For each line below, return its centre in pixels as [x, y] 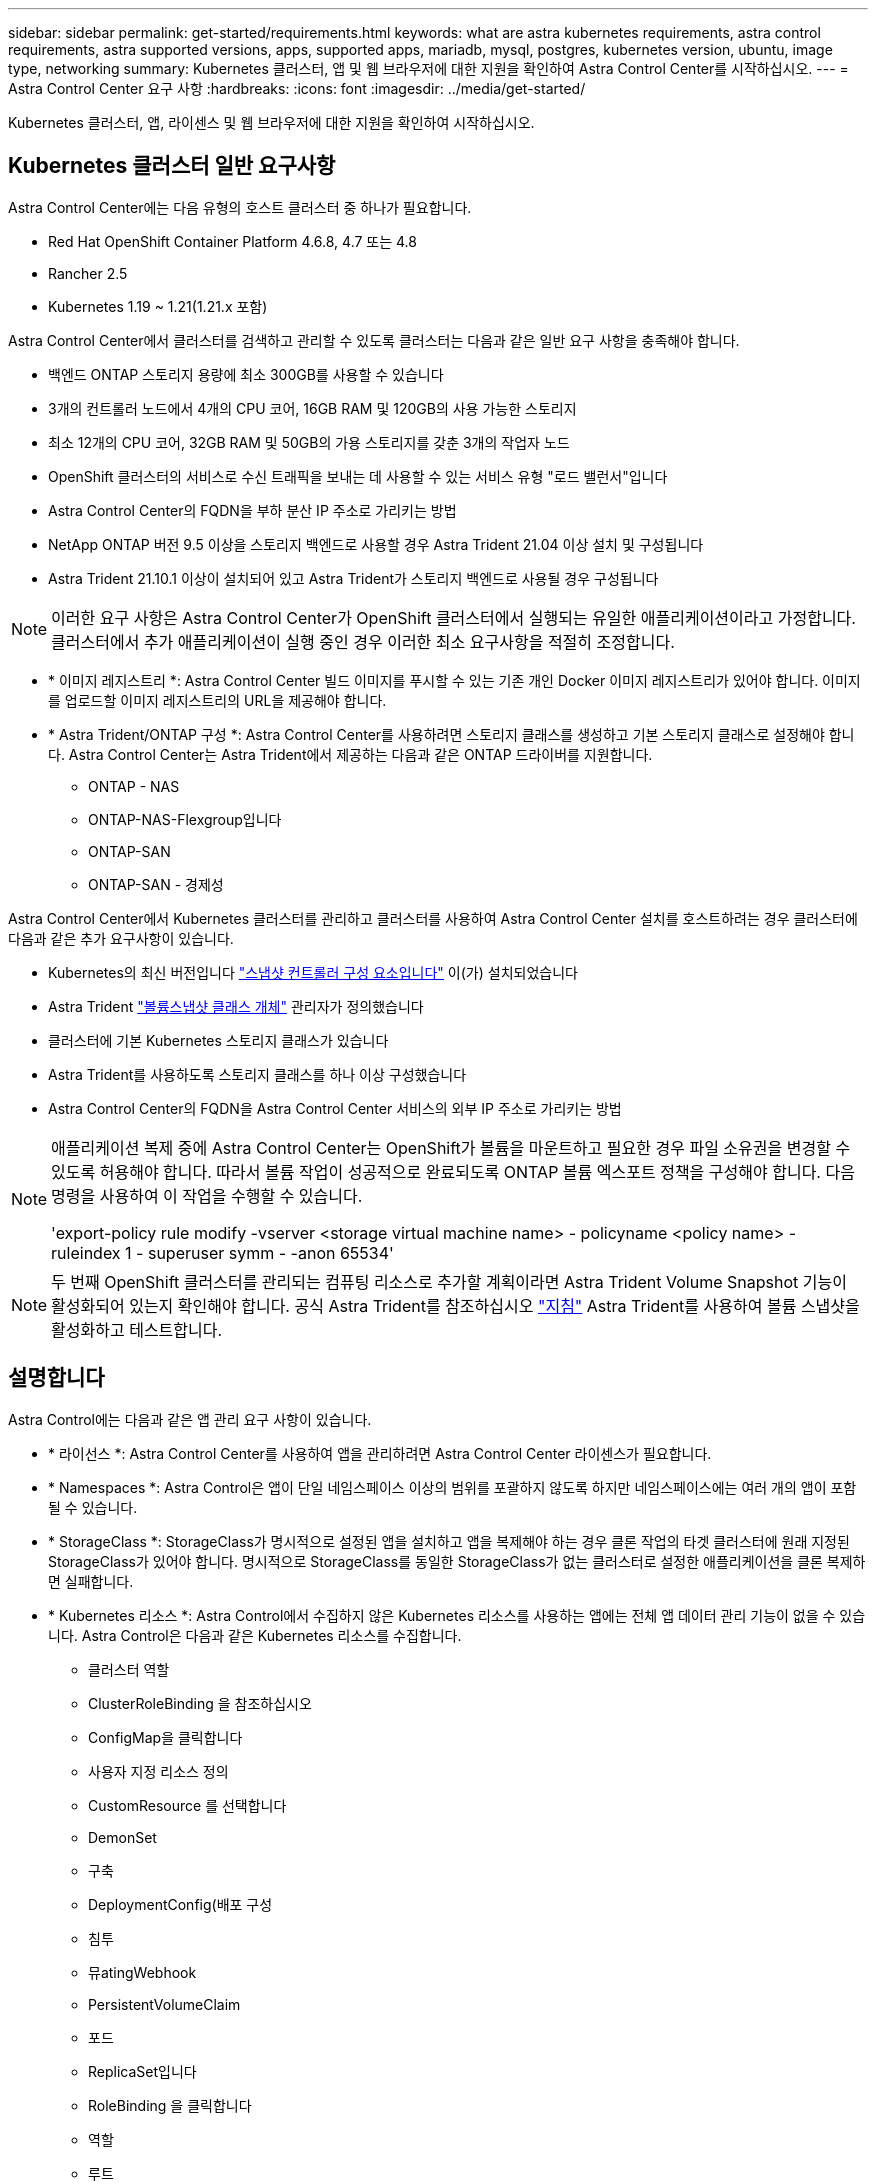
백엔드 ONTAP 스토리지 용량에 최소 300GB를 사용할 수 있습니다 [246, 374]
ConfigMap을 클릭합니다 [165, 1737]
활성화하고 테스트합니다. [137, 1329]
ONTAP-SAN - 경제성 [156, 884]
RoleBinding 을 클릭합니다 [170, 2105]
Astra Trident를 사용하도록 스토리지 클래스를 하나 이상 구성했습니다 [257, 1074]
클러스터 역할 [129, 1669]
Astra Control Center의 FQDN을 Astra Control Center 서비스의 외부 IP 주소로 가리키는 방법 [335, 1108]
